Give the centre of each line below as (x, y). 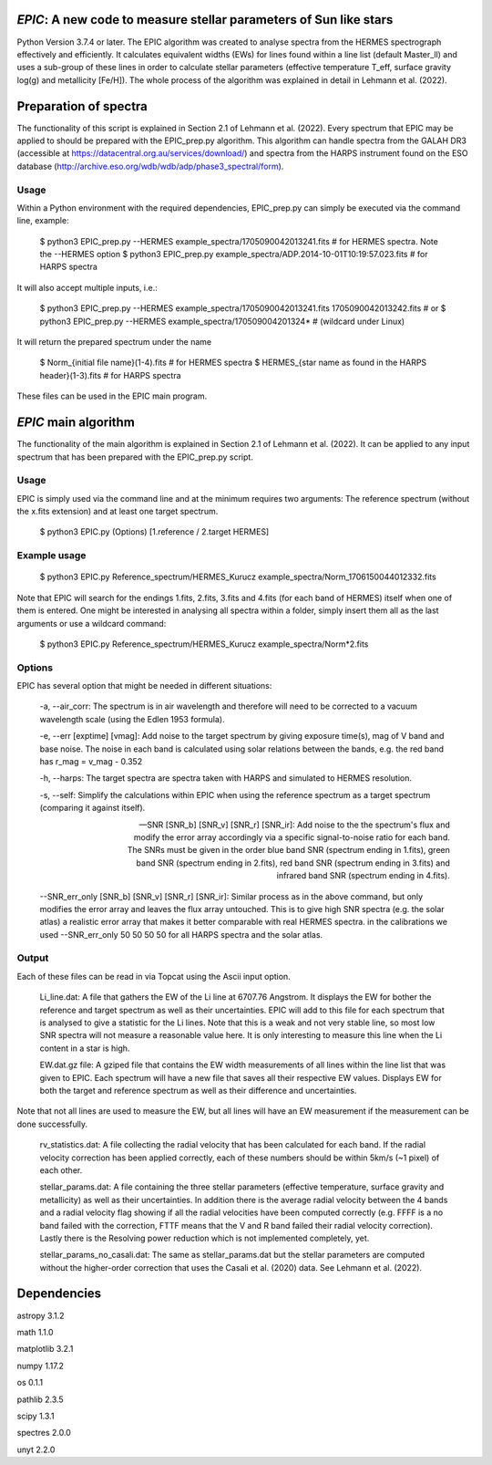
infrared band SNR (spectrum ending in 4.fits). (363, 876)
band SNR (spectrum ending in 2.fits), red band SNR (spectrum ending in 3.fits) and (293, 863)
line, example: (43, 221)
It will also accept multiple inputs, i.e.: (87, 287)
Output (33, 958)
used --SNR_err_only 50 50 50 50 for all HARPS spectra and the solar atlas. (181, 934)
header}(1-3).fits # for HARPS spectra (110, 375)
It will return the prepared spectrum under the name (114, 342)
